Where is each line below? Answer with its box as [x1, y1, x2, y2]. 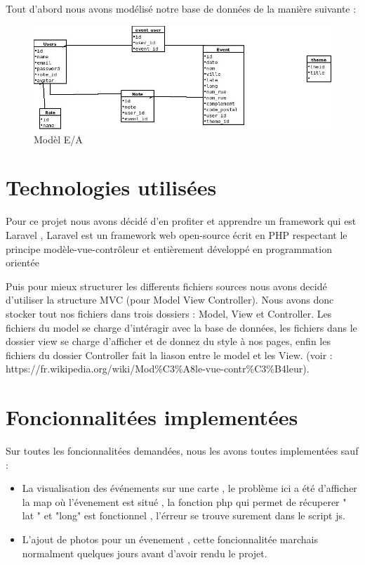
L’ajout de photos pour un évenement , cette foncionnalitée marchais [22, 532, 318, 546]
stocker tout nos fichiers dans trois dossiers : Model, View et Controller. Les [6, 306, 332, 320]
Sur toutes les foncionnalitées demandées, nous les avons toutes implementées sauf [6, 443, 359, 458]
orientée [6, 255, 39, 270]
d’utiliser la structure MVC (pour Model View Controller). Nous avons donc [6, 292, 334, 307]
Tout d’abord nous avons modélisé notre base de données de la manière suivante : [6, 1, 357, 15]
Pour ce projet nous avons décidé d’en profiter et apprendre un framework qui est [6, 214, 357, 228]
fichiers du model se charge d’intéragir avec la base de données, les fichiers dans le [6, 320, 357, 335]
